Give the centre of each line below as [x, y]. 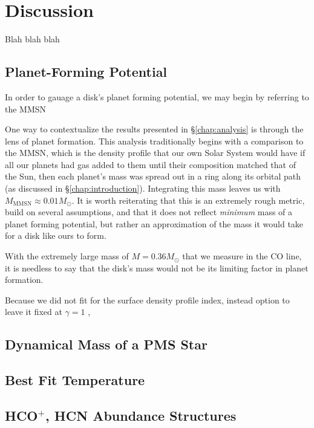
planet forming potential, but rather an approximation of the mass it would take [154, 223]
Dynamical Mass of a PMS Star [106, 344]
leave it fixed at [34, 312]
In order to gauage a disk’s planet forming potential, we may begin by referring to [157, 96]
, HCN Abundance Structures [141, 415]
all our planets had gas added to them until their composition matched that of [150, 164]
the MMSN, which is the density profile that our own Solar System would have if [155, 153]
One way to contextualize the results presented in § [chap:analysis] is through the [154, 129]
